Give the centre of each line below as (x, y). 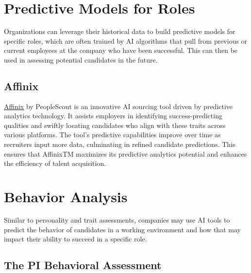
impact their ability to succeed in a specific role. (75, 239)
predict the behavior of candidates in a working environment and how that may (122, 229)
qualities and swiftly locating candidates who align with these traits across (115, 125)
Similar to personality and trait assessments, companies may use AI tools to (117, 219)
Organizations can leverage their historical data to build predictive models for (120, 31)
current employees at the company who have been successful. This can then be (121, 50)
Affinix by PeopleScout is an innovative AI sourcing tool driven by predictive (118, 106)
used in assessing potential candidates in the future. (81, 59)
